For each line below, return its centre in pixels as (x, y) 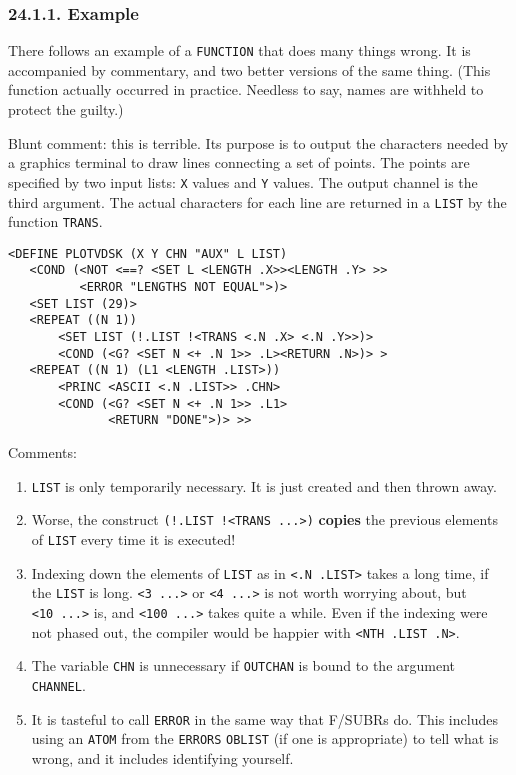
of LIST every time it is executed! (133, 538)
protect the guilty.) (66, 109)
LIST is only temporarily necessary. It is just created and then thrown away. (264, 485)
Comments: (42, 452)
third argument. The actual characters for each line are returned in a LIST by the (257, 201)
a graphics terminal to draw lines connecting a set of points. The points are (239, 162)
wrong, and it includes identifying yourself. (162, 757)
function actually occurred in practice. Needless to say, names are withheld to (246, 89)
